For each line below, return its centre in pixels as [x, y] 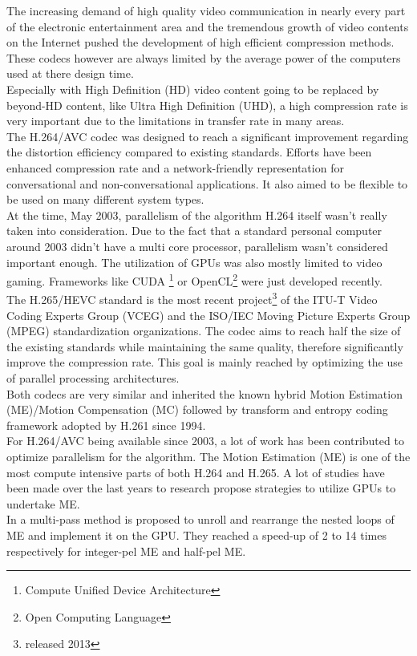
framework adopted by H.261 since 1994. [106, 425]
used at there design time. [70, 73]
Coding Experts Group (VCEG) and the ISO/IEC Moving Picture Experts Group [208, 315]
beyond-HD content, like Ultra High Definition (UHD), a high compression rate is [207, 105]
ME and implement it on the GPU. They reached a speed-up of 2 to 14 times [196, 535]
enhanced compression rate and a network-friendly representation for [175, 167]
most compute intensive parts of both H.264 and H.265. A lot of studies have [196, 472]
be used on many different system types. [105, 199]
